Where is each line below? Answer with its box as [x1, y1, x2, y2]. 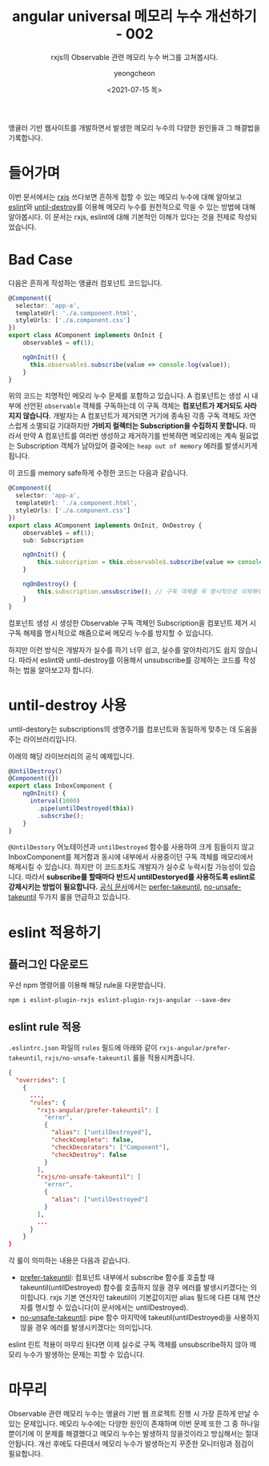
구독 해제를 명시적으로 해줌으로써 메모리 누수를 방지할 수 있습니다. [8, 628, 214, 638]
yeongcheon [113, 68, 156, 78]
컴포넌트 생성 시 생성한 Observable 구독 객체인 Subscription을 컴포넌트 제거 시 [8, 618, 256, 627]
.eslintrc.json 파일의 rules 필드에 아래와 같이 [8, 1043, 158, 1053]
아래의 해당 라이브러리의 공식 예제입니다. [8, 751, 134, 761]
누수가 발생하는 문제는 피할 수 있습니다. [22, 1350, 146, 1359]
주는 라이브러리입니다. [8, 734, 78, 743]
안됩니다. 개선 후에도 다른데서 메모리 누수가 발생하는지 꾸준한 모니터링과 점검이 [8, 1439, 255, 1448]
